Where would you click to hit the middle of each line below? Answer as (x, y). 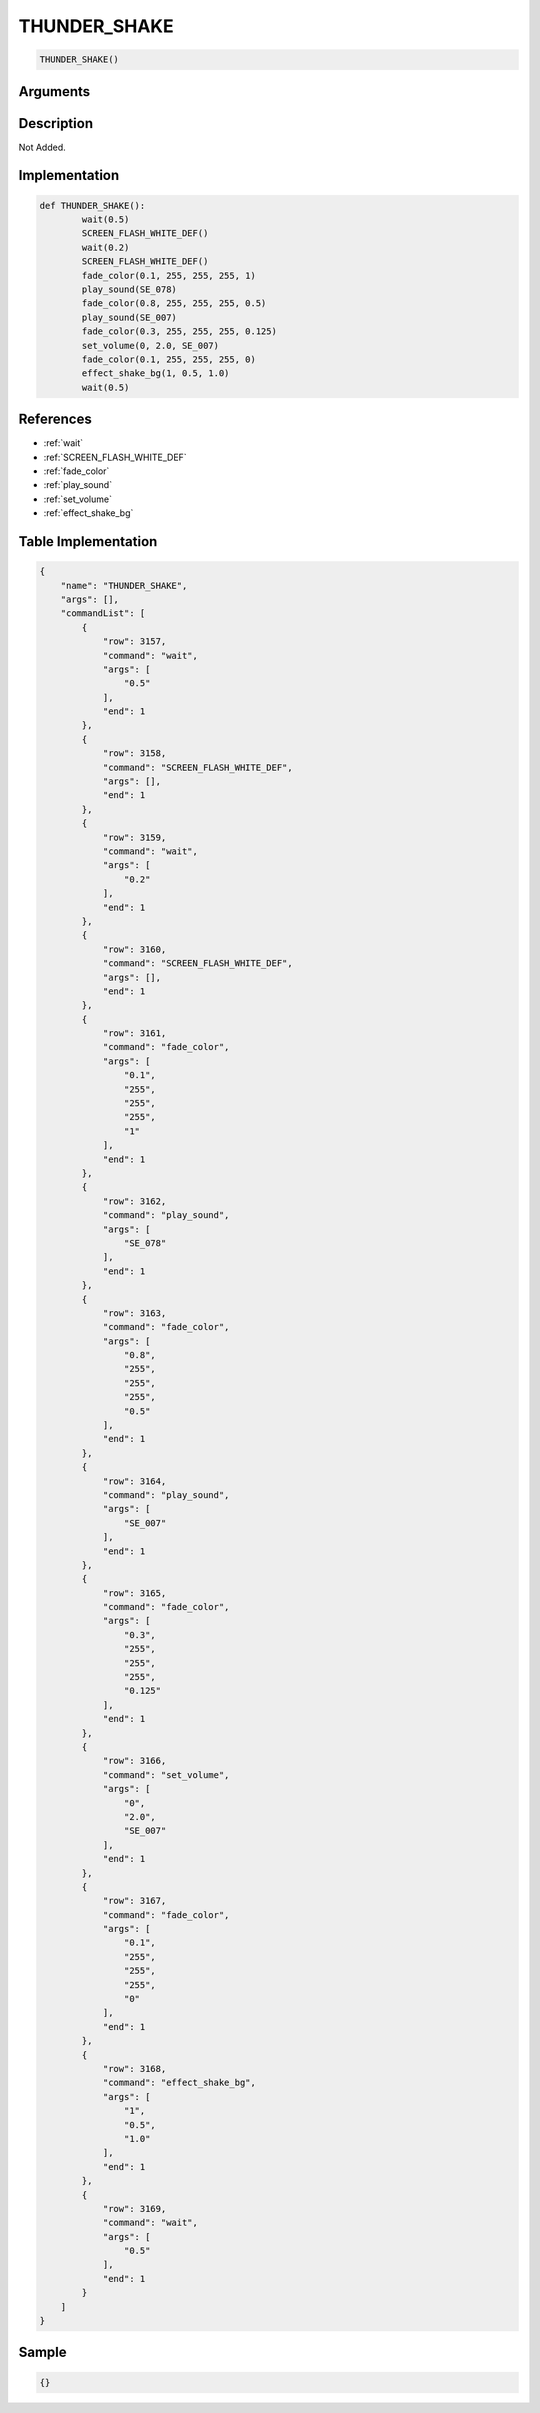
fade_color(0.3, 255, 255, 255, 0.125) (179, 331)
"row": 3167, (134, 1901)
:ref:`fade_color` (76, 471)
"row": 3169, (134, 2208)
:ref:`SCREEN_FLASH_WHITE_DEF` (115, 457)
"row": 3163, (134, 1313)
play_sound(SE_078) (129, 289)
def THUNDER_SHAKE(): (92, 205)
